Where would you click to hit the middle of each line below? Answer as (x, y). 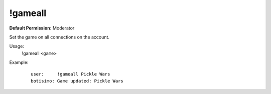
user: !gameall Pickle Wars (71, 74)
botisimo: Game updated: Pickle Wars (77, 81)
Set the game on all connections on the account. (59, 37)
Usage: (17, 46)
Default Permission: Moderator (42, 28)
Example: (19, 62)
